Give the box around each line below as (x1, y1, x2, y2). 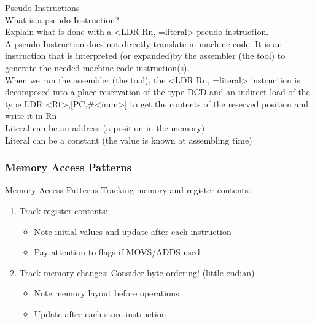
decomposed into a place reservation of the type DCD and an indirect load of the (5, 85, 310, 98)
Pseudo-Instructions (5, 1, 80, 13)
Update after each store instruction (34, 307, 166, 320)
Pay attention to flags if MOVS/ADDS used (34, 245, 200, 258)
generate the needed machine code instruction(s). (5, 61, 190, 74)
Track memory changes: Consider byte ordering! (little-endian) (19, 266, 255, 279)
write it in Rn (5, 109, 57, 122)
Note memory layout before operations (34, 287, 179, 299)
